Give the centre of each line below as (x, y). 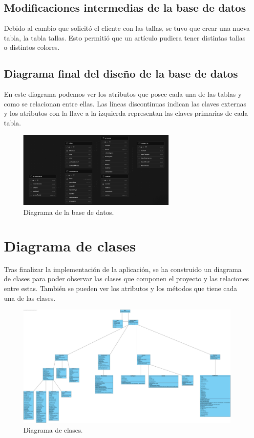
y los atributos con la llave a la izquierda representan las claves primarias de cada (126, 113)
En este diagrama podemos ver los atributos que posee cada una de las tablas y (123, 94)
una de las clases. (30, 298)
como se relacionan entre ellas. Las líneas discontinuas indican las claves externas (125, 103)
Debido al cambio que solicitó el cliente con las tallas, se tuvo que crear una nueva (127, 28)
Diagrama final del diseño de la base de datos (121, 73)
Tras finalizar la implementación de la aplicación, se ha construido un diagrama (123, 269)
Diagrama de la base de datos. (69, 212)
